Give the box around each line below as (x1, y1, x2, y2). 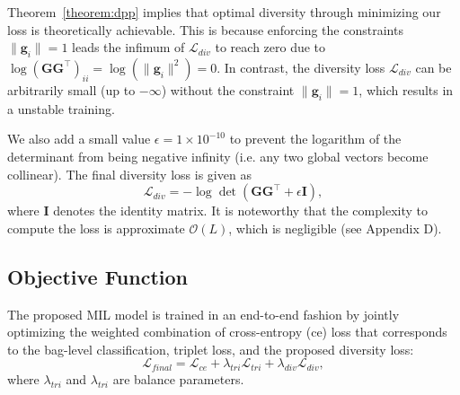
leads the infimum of (72, 38, 185, 57)
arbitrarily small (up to (7, 80, 136, 99)
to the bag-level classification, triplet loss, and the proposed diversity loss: (7, 339, 414, 358)
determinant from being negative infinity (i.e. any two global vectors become (7, 146, 429, 165)
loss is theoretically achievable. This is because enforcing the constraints (7, 20, 403, 39)
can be (415, 57, 452, 76)
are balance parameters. (112, 370, 244, 389)
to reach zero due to (215, 38, 326, 57)
